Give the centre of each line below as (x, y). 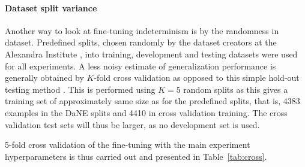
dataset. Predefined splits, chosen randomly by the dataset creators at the (141, 42)
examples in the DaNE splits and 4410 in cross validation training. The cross (146, 112)
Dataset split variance (51, 7)
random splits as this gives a (236, 89)
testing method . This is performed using (80, 89)
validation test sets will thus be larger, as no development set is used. (132, 124)
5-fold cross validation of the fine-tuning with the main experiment (128, 145)
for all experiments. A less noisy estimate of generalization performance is (140, 66)
